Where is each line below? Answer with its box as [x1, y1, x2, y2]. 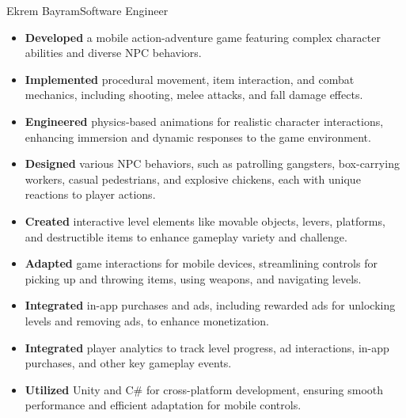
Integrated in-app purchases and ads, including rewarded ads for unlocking [25, 297, 396, 313]
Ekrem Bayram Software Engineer [6, 2, 169, 18]
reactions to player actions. [25, 186, 156, 203]
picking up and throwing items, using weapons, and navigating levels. [25, 270, 362, 287]
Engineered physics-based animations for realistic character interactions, [25, 112, 384, 129]
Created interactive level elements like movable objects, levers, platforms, [25, 212, 385, 229]
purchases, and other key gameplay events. [25, 355, 232, 371]
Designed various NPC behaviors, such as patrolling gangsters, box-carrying [25, 155, 400, 172]
